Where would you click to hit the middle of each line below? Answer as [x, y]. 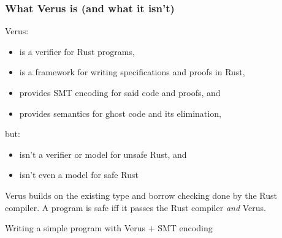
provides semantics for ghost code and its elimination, [120, 113]
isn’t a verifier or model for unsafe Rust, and [103, 154]
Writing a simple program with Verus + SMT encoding [109, 228]
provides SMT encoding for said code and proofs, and [120, 92]
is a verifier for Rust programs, [77, 51]
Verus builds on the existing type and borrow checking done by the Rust [141, 195]
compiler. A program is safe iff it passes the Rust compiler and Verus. [135, 207]
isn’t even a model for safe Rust [79, 175]
